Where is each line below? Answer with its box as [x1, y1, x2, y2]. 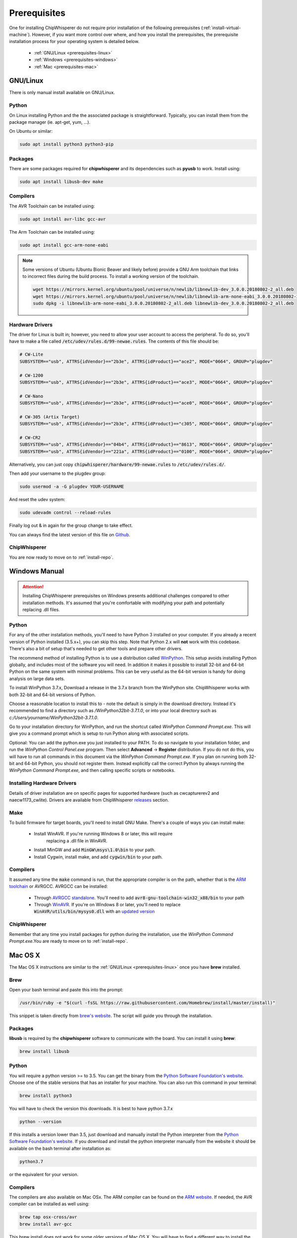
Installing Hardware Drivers [9, 780, 77, 787]
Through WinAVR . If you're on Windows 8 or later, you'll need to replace [34, 901, 181, 907]
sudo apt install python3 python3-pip [19, 142, 114, 147]
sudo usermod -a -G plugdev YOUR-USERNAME [19, 484, 124, 490]
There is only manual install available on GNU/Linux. [9, 90, 115, 96]
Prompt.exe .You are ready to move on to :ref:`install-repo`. [9, 938, 128, 944]
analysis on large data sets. [9, 675, 65, 681]
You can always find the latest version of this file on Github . [9, 531, 131, 537]
